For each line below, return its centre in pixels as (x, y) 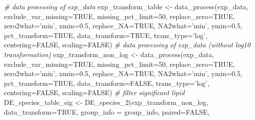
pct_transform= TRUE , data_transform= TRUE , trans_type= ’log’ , (106, 35)
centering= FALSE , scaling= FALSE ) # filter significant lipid (94, 92)
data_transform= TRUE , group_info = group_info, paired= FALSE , (107, 111)
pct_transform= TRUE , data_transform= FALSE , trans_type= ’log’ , (107, 83)
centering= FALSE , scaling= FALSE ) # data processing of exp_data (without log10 (127, 45)
